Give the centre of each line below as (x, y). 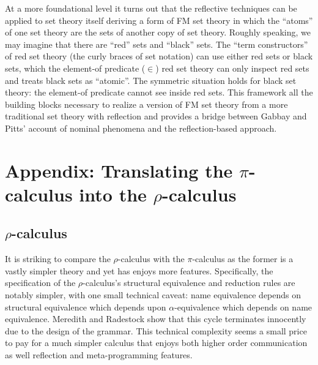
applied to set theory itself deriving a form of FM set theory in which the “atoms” (159, 20)
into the (113, 194)
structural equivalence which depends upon (86, 307)
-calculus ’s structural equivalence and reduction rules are (189, 283)
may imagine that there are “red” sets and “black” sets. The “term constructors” (157, 44)
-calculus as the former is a (243, 259)
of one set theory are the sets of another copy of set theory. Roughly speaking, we (158, 32)
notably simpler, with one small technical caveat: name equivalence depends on (153, 295)
